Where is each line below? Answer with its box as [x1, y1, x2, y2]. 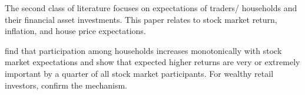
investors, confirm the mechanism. [5, 79, 127, 91]
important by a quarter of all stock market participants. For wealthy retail [5, 67, 274, 79]
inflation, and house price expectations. [5, 25, 146, 37]
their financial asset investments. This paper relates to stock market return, [5, 13, 277, 25]
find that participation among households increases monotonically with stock [5, 44, 282, 56]
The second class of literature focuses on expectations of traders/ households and [5, 2, 297, 13]
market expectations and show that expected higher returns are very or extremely [5, 56, 300, 68]
